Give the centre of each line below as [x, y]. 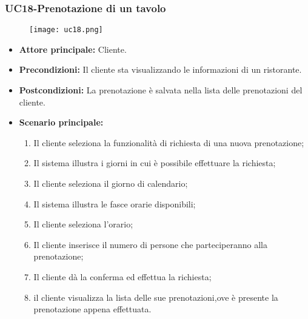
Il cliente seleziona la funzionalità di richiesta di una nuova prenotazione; [169, 142]
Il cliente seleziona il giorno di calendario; [111, 183]
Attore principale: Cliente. [73, 49]
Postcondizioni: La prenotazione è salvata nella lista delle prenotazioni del [161, 90]
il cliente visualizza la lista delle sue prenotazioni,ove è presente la [156, 297]
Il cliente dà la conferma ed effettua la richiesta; [122, 277]
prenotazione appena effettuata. [92, 309]
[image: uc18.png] [66, 30]
